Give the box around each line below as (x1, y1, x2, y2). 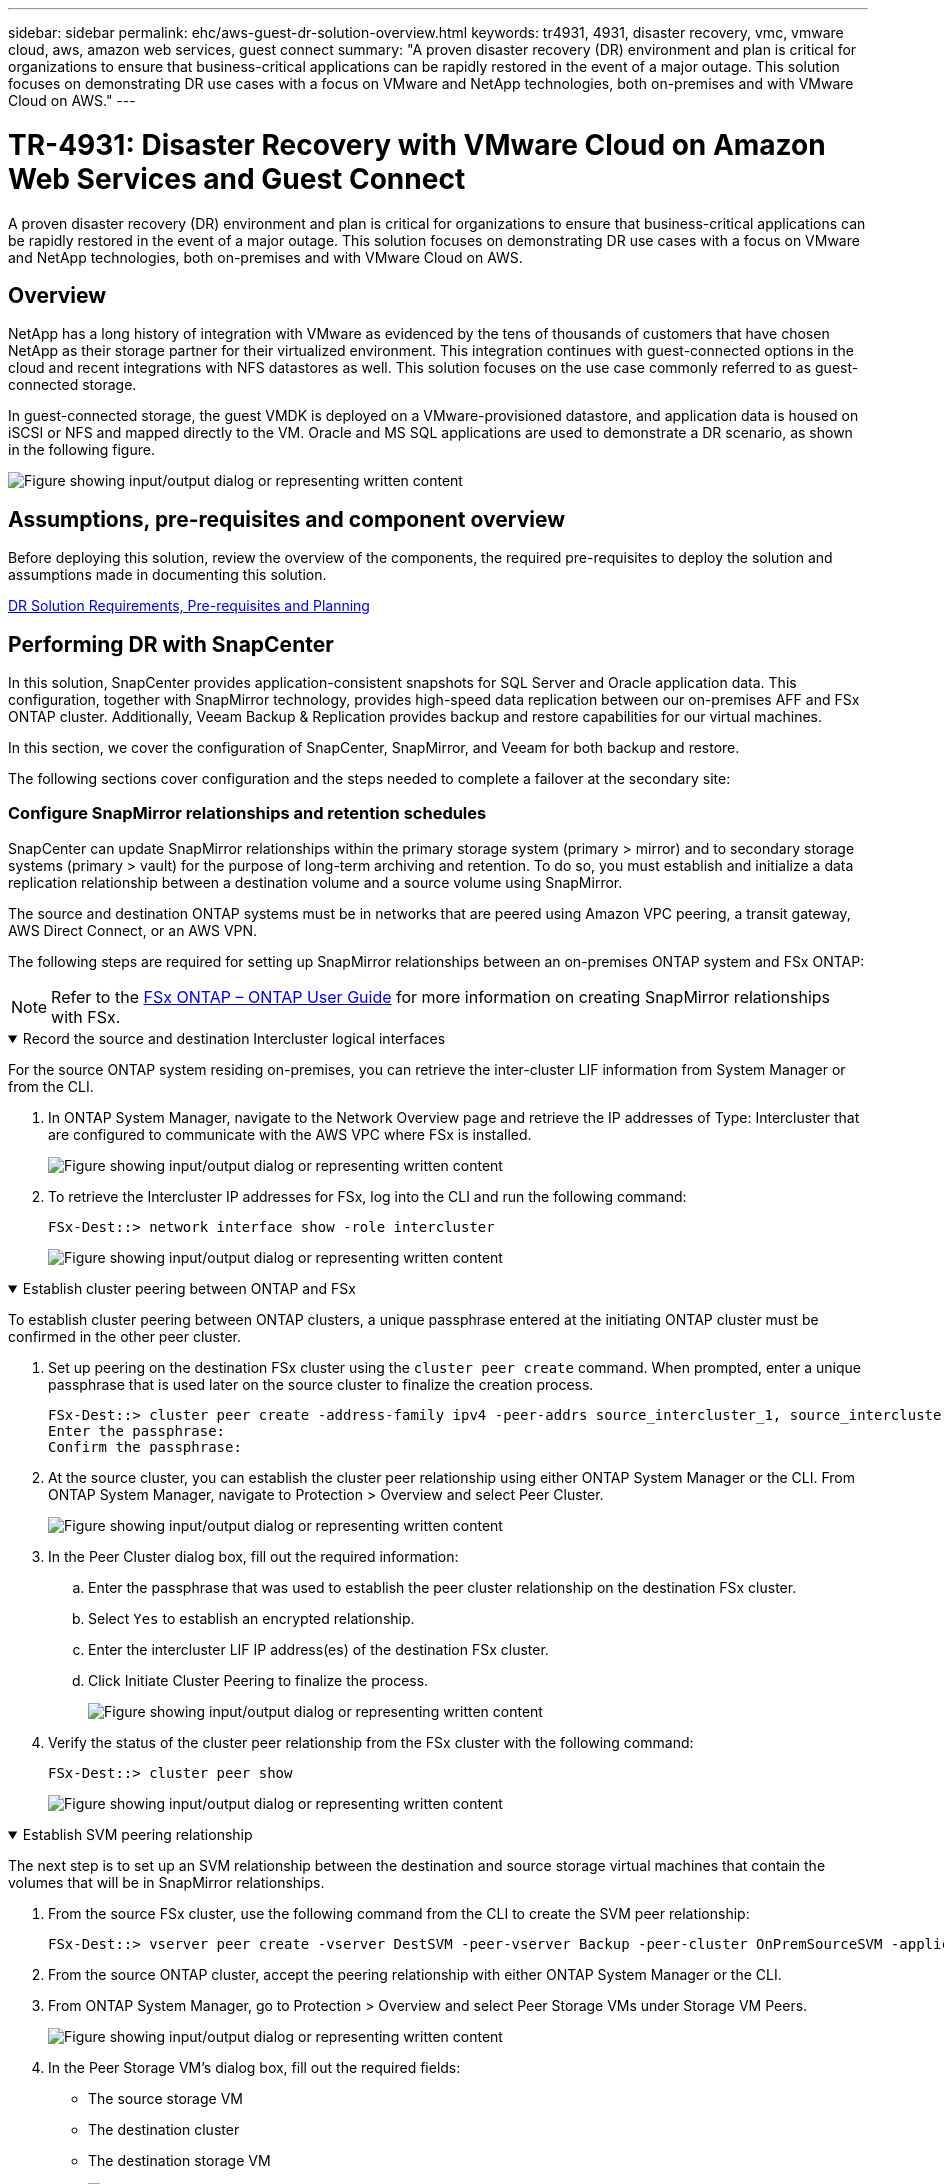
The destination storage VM (88, 2151, 271, 2169)
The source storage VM (88, 2089, 243, 2107)
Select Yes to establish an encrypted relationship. (88, 1609, 415, 1627)
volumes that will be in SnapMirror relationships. (8, 1873, 325, 1891)
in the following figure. (8, 441, 155, 459)
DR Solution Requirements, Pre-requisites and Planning (8, 597, 370, 615)
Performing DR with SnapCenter (8, 631, 334, 657)
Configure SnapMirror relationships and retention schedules (8, 803, 487, 824)
